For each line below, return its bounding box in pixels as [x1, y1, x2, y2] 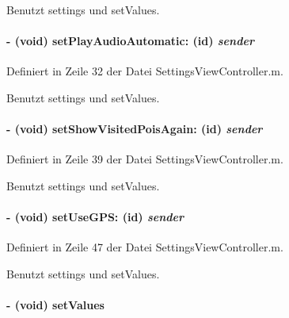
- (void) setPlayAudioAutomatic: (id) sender [6, 33, 254, 49]
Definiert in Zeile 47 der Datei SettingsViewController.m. [6, 239, 283, 255]
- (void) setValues [6, 297, 105, 313]
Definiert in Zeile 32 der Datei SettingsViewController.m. [6, 63, 283, 79]
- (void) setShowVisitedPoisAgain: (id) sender [6, 121, 263, 137]
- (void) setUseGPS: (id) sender [6, 209, 184, 225]
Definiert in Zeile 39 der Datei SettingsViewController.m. [6, 151, 283, 167]
